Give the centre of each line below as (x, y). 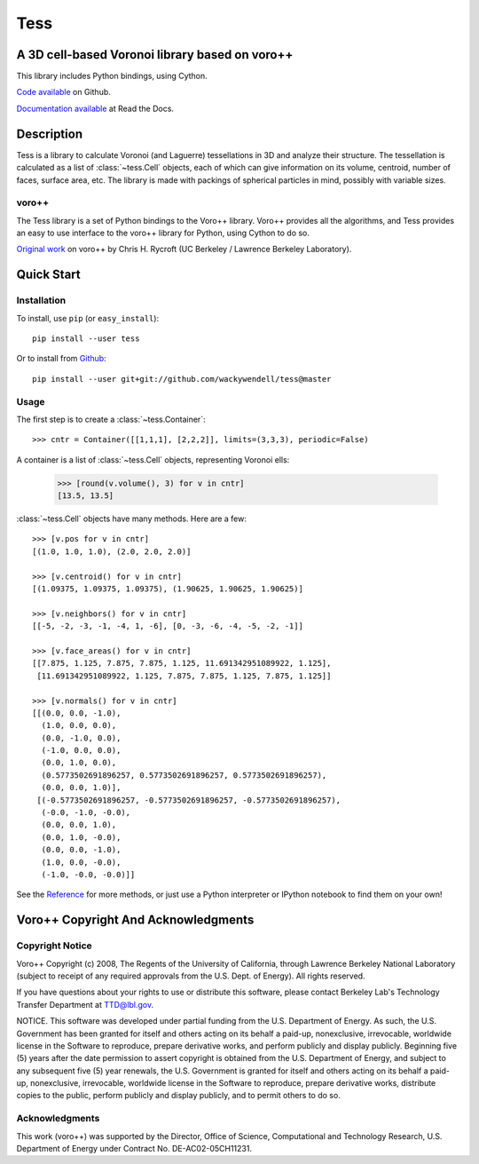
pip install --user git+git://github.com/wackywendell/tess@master (182, 379)
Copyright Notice (54, 946)
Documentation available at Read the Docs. (95, 108)
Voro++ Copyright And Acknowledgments (135, 920)
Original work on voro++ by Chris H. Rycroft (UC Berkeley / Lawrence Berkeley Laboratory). (184, 249)
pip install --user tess (86, 339)
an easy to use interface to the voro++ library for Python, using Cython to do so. (163, 233)
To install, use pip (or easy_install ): (88, 318)
